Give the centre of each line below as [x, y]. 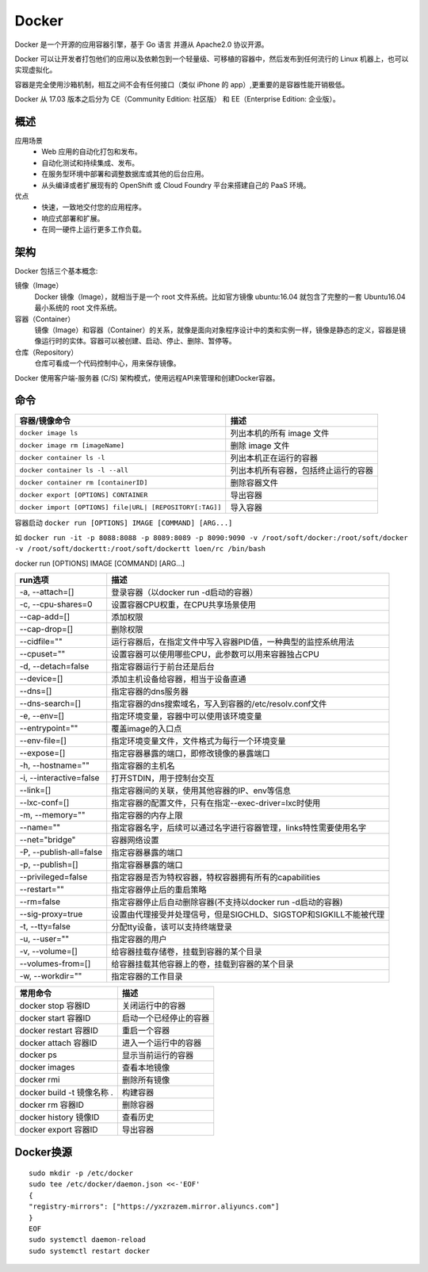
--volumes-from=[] [55, 964]
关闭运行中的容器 [154, 1006]
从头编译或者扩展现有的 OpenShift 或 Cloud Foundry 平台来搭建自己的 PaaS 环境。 [176, 185]
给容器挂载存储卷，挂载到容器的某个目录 [187, 952]
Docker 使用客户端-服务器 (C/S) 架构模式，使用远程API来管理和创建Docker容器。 [147, 377]
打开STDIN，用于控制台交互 [163, 779]
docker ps [38, 1055]
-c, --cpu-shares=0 [56, 604]
